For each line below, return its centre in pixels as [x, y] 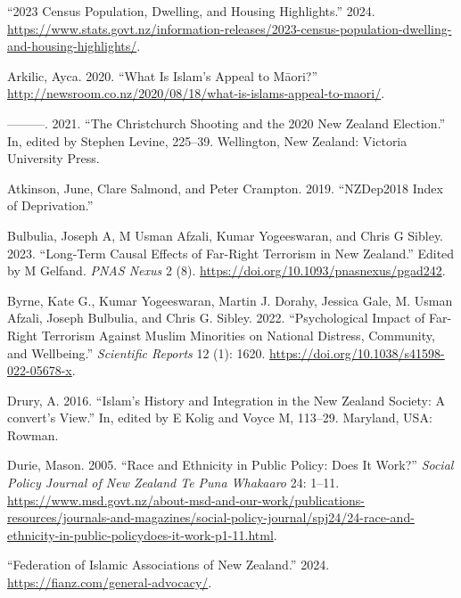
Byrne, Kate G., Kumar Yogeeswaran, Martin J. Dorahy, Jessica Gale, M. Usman [230, 300]
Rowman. [33, 434]
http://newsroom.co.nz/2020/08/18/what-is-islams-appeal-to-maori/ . [196, 93]
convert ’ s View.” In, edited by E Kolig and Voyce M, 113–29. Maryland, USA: [220, 418]
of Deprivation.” [50, 205]
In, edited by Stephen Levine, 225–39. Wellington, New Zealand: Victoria [207, 140]
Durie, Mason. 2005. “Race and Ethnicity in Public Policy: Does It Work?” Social [230, 465]
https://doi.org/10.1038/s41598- [357, 352]
